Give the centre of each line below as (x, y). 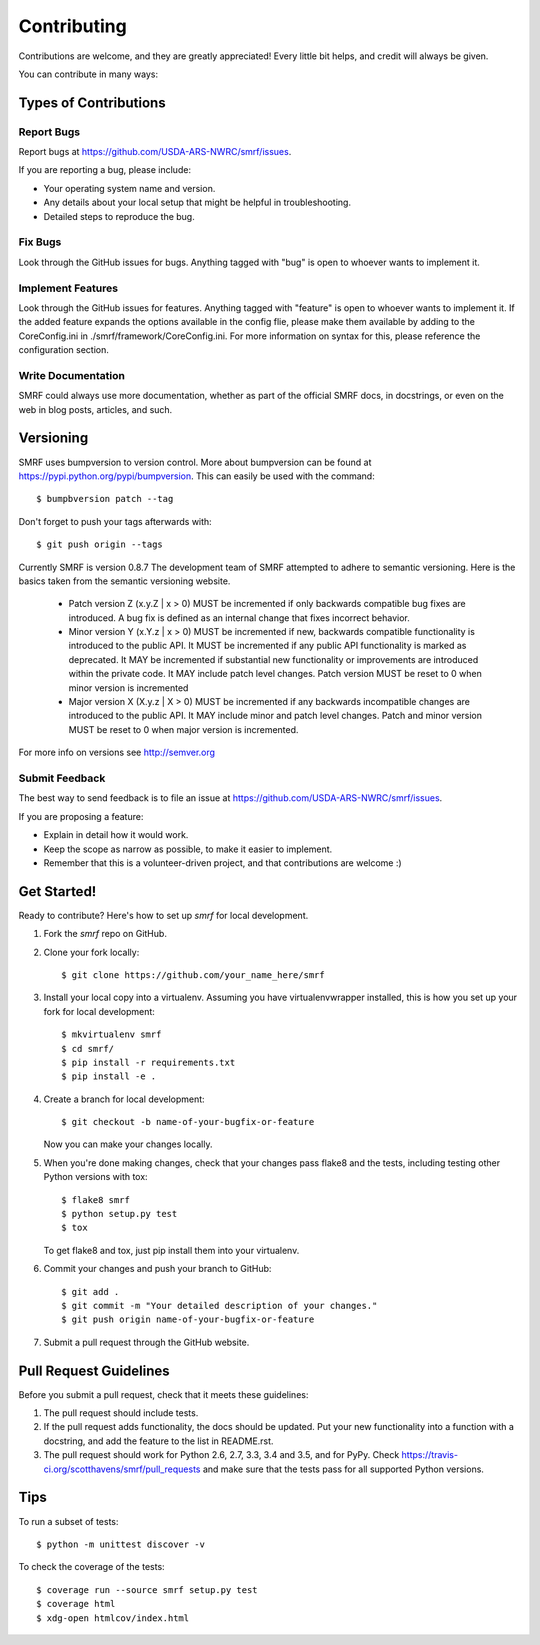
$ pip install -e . (109, 1076)
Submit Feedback (62, 778)
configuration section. (64, 350)
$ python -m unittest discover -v (120, 1544)
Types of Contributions (92, 102)
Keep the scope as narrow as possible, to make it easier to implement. (188, 849)
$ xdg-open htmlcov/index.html (113, 1618)
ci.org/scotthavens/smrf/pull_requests (122, 1469)
